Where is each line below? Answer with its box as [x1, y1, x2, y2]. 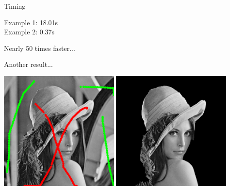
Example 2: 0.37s [4, 27, 55, 37]
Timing [4, 1, 26, 11]
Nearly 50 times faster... [4, 43, 75, 53]
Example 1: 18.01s [4, 17, 58, 27]
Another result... [4, 59, 53, 69]
